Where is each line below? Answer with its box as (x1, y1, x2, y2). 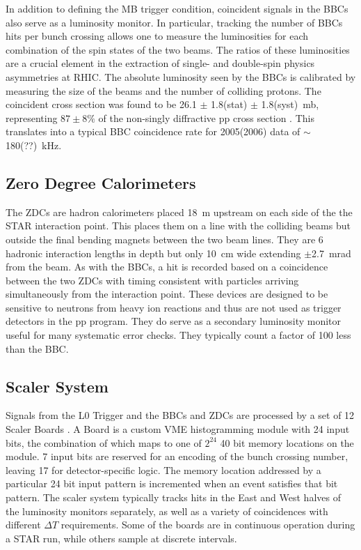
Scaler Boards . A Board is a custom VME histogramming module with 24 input (6, 422, 350, 436)
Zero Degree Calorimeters (6, 171, 196, 193)
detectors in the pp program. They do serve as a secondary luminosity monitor (6, 314, 342, 328)
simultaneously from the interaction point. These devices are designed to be (6, 287, 328, 301)
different (6, 517, 41, 532)
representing (6, 110, 58, 125)
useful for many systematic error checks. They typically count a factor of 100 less (6, 328, 351, 342)
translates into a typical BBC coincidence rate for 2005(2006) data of (6, 124, 300, 139)
